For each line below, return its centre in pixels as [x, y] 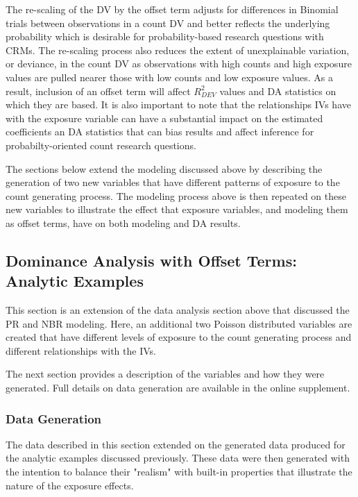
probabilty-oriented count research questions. [101, 145]
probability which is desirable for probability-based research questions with [165, 36]
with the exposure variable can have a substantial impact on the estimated [164, 118]
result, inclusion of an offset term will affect [98, 91]
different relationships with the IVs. [81, 350]
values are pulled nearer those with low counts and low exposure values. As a [169, 77]
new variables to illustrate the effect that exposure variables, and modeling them [177, 209]
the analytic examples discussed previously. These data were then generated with [178, 458]
